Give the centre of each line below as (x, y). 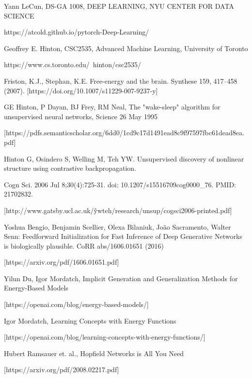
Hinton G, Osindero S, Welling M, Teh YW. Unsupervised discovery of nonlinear (124, 158)
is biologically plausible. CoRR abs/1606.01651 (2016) (84, 245)
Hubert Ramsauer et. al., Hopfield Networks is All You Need (94, 353)
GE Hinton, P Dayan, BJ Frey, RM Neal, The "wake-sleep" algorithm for (112, 107)
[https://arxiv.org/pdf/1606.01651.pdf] (62, 262)
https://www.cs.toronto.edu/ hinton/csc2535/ (73, 64)
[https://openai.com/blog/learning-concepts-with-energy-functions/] (105, 337)
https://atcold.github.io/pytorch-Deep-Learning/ (77, 32)
